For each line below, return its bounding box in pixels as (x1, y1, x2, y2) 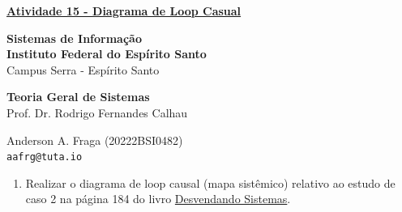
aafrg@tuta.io (6, 151, 83, 163)
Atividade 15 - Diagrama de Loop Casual (6, 2, 242, 19)
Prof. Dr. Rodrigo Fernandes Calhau (6, 104, 188, 121)
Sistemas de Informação (6, 29, 142, 46)
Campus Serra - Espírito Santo (6, 61, 160, 78)
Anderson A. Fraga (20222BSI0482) (6, 131, 183, 148)
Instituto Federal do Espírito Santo (6, 45, 207, 62)
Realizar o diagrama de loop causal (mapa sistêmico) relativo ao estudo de (25, 174, 396, 191)
